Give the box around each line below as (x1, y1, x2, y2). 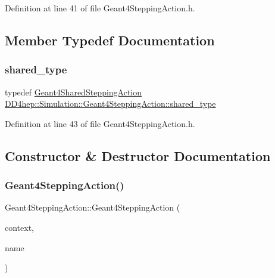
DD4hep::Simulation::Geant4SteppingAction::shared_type (5, 97, 216, 110)
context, (5, 221, 34, 233)
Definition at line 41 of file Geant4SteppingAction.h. (5, 2, 195, 14)
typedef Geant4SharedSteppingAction (5, 85, 142, 98)
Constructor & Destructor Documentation (5, 146, 271, 165)
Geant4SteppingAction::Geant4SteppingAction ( (5, 201, 180, 214)
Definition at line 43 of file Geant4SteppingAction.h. (5, 117, 195, 129)
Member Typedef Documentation (5, 30, 215, 49)
